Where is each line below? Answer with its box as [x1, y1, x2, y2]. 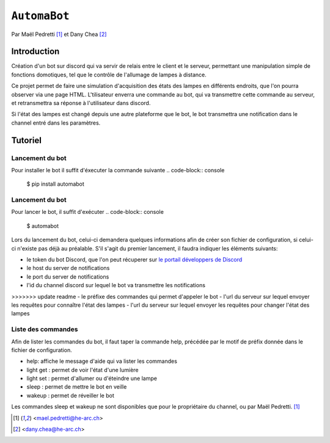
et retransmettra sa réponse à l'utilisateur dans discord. [11, 100, 151, 107]
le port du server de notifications [26, 273, 109, 280]
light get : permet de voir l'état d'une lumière [26, 366, 139, 373]
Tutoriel [11, 135, 42, 145]
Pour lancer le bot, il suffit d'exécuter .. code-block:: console [11, 208, 164, 216]
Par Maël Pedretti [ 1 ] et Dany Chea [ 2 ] [11, 31, 107, 38]
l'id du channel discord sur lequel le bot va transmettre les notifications [26, 282, 206, 289]
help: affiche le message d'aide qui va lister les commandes [26, 357, 177, 365]
